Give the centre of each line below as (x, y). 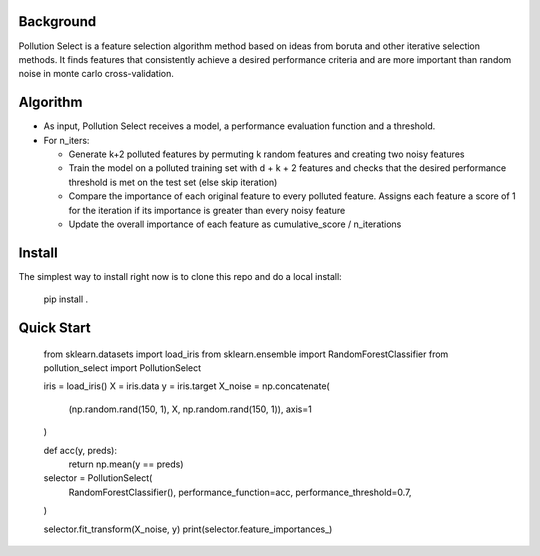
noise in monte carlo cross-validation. (96, 74)
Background (57, 21)
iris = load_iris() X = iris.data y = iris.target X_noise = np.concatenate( (186, 386)
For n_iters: (66, 140)
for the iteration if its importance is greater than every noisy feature (207, 210)
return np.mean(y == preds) (126, 464)
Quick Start (54, 328)
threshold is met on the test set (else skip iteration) (173, 182)
